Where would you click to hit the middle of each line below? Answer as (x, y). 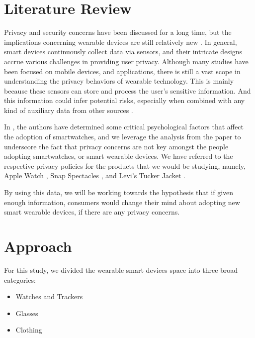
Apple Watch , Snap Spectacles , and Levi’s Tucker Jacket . (95, 175)
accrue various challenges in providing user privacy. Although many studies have (126, 61)
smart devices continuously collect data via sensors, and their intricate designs (123, 52)
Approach (38, 246)
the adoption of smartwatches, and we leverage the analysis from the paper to (123, 137)
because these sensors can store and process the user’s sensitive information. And (127, 90)
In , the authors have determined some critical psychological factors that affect (124, 127)
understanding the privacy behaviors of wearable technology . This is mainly (119, 81)
